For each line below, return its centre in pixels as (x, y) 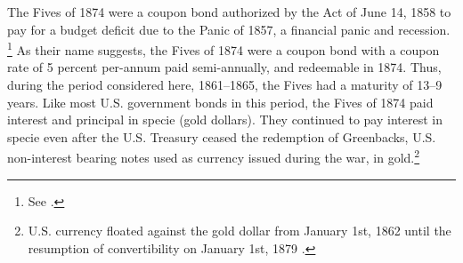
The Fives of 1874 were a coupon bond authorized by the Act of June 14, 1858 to (229, 12)
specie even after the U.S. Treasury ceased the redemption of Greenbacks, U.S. (222, 136)
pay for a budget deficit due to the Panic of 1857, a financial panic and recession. (229, 29)
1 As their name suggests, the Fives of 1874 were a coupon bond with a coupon (223, 48)
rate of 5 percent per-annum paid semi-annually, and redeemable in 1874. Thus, (224, 67)
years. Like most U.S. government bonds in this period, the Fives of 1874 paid (220, 102)
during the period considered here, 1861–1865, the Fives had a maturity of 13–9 (225, 85)
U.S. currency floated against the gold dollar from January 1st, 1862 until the (240, 231)
